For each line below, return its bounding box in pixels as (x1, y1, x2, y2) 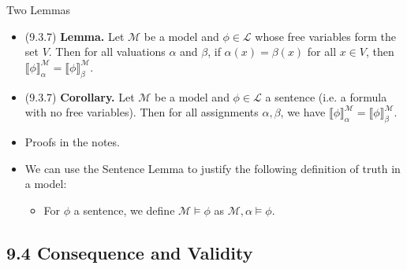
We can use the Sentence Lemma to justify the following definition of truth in (24, 160, 401, 176)
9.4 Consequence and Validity (6, 240, 253, 264)
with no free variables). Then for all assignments (24, 104, 259, 120)
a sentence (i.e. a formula (265, 88, 387, 105)
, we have (280, 104, 326, 120)
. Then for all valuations (48, 43, 166, 60)
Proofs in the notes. (24, 133, 120, 149)
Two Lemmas (6, 2, 71, 17)
